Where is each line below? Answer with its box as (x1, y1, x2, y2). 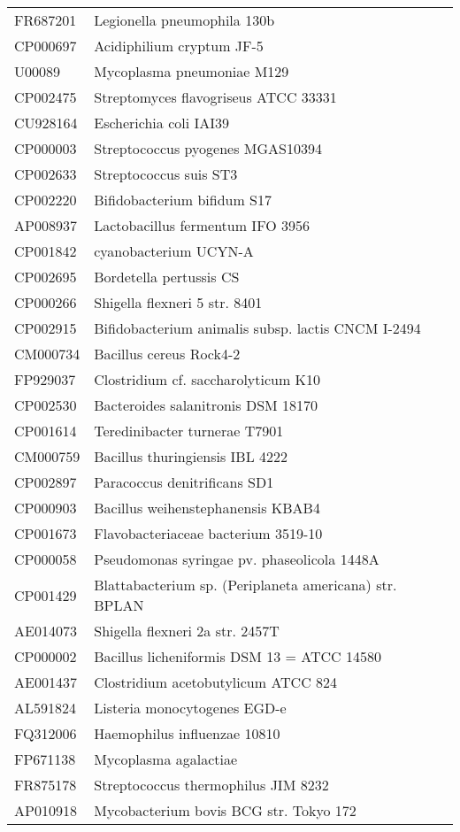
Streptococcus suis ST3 (94, 164, 238, 184)
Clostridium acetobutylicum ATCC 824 (94, 672, 338, 692)
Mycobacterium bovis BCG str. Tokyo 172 (94, 800, 356, 820)
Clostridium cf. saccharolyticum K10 (94, 369, 321, 389)
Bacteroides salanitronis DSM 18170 (94, 395, 318, 415)
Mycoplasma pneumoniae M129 (94, 61, 289, 81)
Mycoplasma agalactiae (94, 749, 238, 769)
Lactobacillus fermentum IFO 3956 (94, 215, 310, 235)
